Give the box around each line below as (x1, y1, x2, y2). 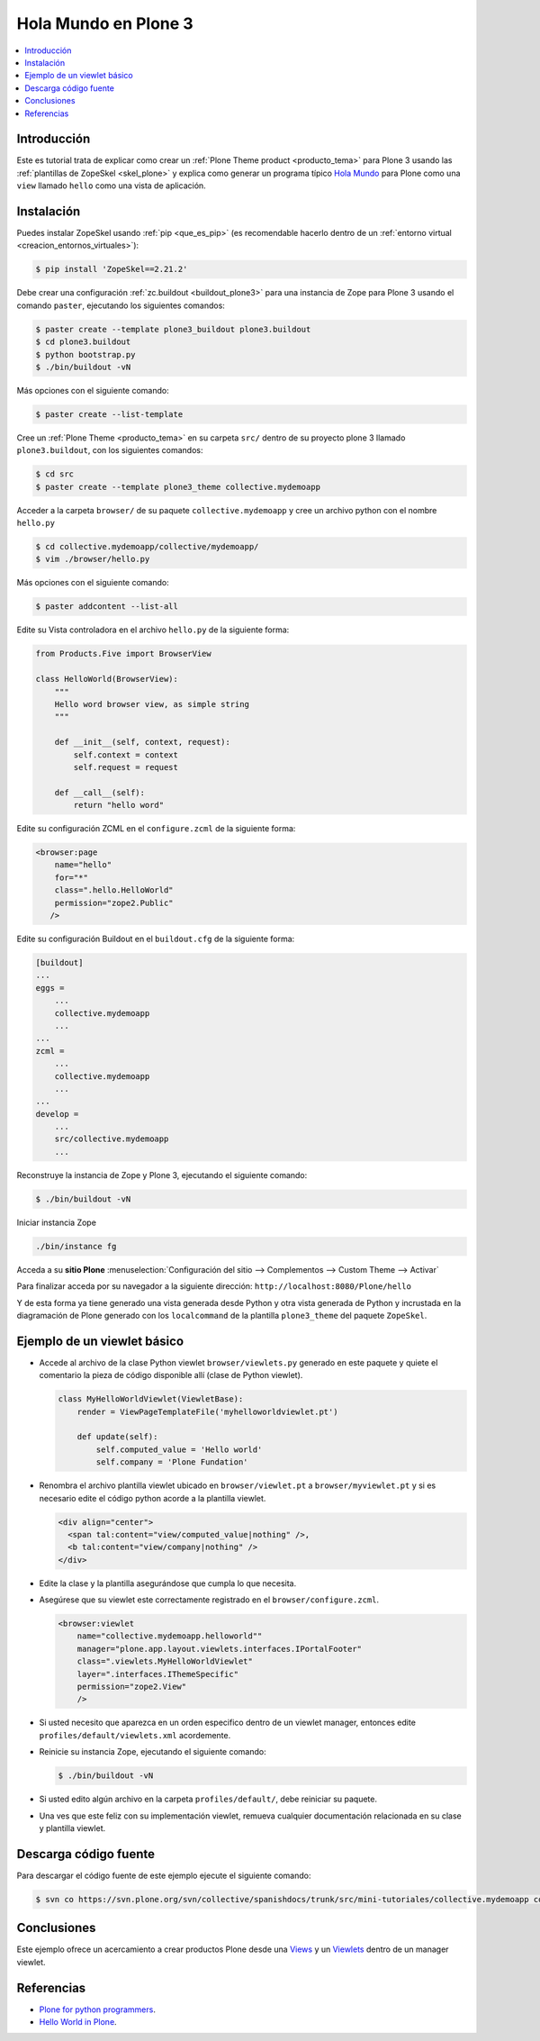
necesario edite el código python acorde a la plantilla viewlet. (39, 1492, 266, 1503)
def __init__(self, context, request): (54, 737, 231, 748)
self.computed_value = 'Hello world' (95, 1444, 263, 1455)
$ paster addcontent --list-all (35, 602, 179, 612)
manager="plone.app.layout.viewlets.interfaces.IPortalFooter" (76, 1644, 363, 1654)
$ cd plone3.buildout (35, 337, 131, 347)
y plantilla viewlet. (39, 1822, 106, 1833)
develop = (35, 1109, 79, 1119)
